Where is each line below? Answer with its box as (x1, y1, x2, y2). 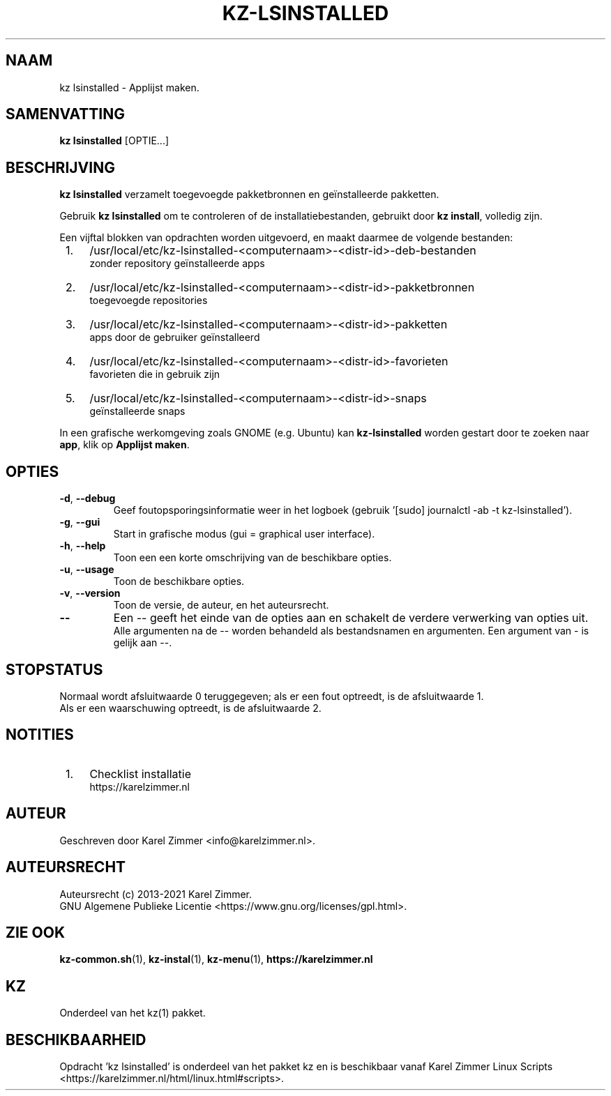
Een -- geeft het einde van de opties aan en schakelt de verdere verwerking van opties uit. (113, 611, 589, 625)
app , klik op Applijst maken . (59, 439, 190, 451)
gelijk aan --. (113, 637, 172, 649)
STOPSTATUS (6, 660, 103, 678)
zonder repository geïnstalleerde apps (89, 257, 265, 270)
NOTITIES (6, 726, 74, 744)
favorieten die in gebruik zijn (89, 368, 220, 381)
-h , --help (59, 540, 106, 552)
